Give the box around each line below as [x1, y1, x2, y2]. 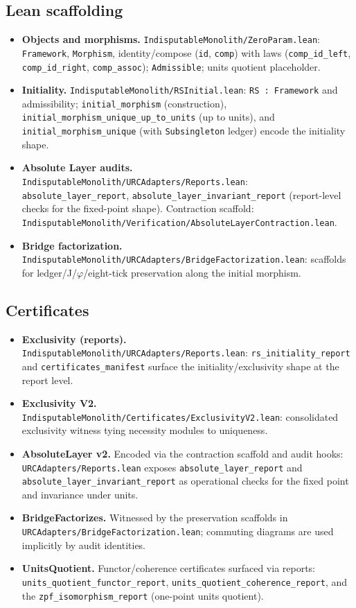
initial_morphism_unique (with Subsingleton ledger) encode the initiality [21, 123, 346, 138]
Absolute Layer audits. [21, 160, 133, 175]
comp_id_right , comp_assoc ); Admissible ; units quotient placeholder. [21, 59, 321, 73]
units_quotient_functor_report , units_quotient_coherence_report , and [21, 574, 348, 589]
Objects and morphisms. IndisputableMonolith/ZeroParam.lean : [21, 32, 320, 46]
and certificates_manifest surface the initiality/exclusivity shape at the [21, 358, 339, 373]
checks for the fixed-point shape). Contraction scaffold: [21, 201, 254, 216]
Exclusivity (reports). [21, 331, 127, 346]
